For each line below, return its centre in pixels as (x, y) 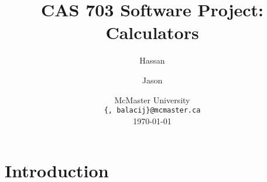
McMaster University (152, 99)
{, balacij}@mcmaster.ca (152, 111)
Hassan (152, 60)
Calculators (152, 32)
